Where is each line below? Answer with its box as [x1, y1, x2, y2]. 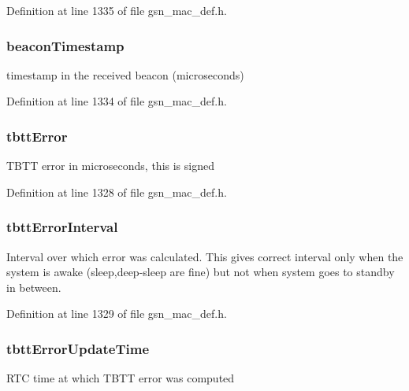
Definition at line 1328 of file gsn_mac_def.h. [6, 183, 227, 200]
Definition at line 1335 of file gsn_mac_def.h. [6, 2, 227, 18]
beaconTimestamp [6, 35, 125, 55]
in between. [6, 278, 61, 295]
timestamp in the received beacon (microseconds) [6, 66, 244, 83]
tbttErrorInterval [6, 217, 118, 237]
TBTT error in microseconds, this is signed [6, 157, 214, 174]
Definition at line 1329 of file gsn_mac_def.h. [6, 305, 227, 322]
